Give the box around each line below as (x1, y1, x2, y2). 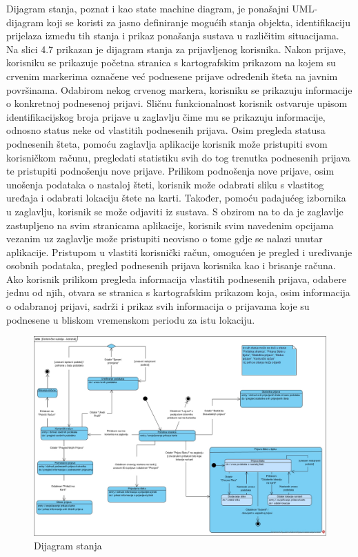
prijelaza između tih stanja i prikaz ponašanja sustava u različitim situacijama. (6, 28, 339, 43)
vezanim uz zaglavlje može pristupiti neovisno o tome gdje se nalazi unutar (6, 231, 323, 246)
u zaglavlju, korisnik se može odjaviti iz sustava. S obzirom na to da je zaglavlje (6, 204, 344, 218)
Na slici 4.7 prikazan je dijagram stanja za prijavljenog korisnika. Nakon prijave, (6, 41, 346, 56)
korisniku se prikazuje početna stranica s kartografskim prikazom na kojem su (6, 55, 336, 70)
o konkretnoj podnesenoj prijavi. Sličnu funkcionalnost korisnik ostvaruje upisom (6, 96, 348, 110)
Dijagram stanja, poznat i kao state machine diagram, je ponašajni (6, 1, 289, 15)
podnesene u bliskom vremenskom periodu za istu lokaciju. (6, 312, 255, 326)
